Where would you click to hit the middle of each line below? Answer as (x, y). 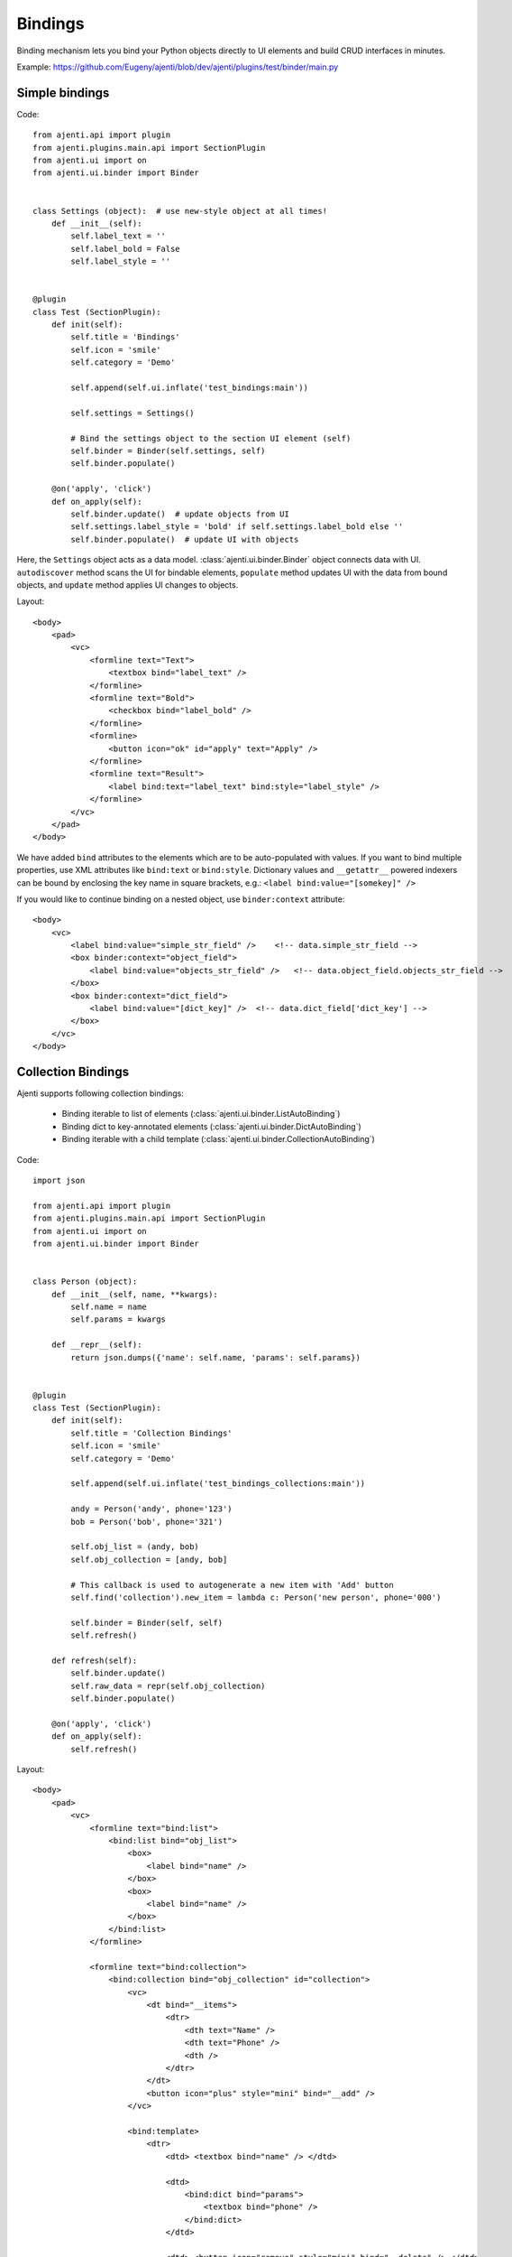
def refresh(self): (94, 1660)
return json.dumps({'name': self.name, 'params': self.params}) (215, 1357)
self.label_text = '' (119, 236)
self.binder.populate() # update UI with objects (185, 539)
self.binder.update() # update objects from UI (180, 514)
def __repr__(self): (96, 1345)
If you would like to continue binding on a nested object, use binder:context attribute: (181, 899)
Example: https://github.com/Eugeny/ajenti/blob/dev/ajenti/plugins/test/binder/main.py (178, 67)
